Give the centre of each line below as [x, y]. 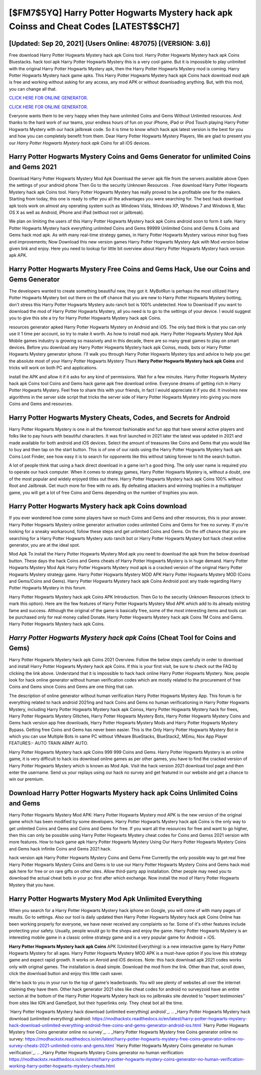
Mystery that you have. [32, 885]
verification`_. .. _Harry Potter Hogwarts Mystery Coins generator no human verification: [97, 1052]
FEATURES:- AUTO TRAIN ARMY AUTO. [49, 743]
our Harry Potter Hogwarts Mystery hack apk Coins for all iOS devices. [80, 143]
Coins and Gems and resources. [41, 404]
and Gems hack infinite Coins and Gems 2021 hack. [60, 848]
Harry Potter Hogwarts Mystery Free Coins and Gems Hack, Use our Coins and [130, 269]
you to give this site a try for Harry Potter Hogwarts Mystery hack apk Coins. [85, 318]
